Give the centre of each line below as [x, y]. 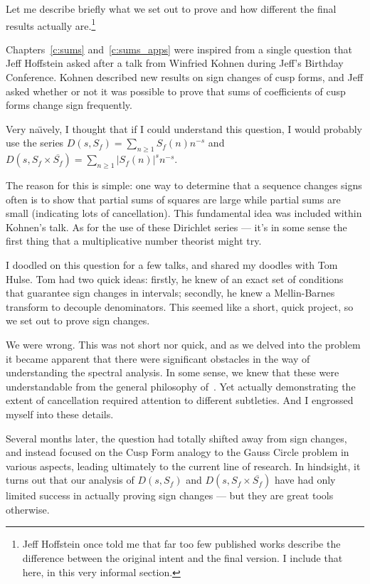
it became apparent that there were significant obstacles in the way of [158, 358]
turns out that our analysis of [70, 480]
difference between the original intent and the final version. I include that [183, 558]
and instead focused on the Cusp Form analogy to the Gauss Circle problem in [178, 452]
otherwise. [28, 509]
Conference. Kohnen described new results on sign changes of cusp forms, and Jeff [185, 77]
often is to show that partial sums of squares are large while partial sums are [173, 199]
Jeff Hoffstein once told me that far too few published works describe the [181, 544]
